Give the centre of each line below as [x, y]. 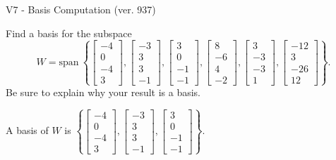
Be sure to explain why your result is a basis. [103, 92]
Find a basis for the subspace [69, 33]
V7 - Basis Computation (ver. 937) [81, 9]
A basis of [27, 130]
